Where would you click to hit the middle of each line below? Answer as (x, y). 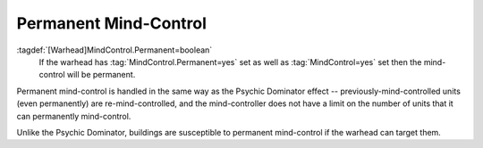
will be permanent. (102, 75)
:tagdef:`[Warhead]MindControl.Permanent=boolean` (114, 50)
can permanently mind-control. (74, 116)
